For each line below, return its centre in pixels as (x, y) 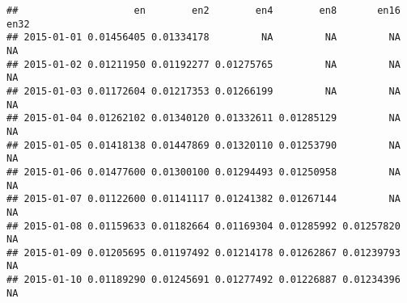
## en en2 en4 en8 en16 (203, 11)
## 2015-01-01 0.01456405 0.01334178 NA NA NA (203, 38)
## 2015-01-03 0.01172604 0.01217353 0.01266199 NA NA (203, 91)
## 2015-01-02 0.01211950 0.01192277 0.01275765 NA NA (203, 64)
